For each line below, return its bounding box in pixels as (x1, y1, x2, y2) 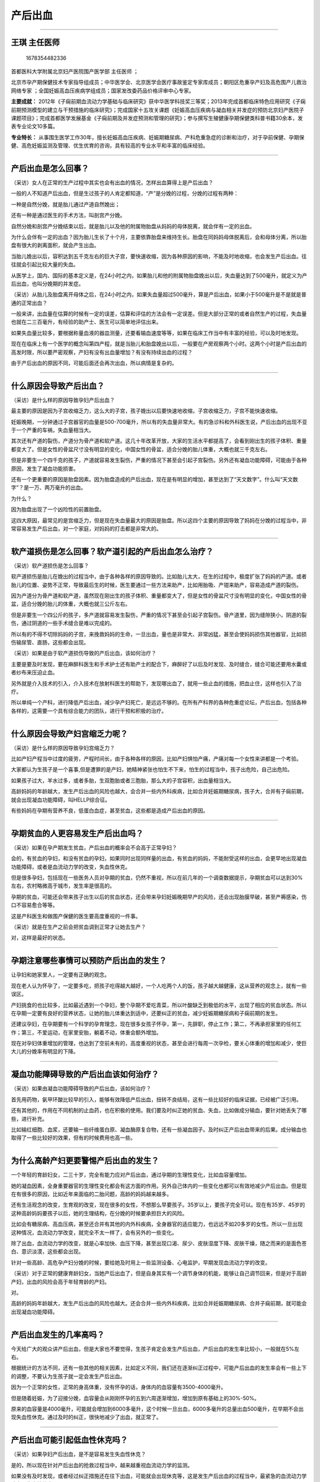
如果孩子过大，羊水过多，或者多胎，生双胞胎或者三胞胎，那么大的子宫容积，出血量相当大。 (11, 777, 234, 784)
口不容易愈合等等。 (11, 902, 58, 909)
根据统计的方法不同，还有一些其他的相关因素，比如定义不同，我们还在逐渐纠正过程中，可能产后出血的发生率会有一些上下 (11, 1364, 307, 1372)
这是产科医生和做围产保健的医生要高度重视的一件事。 (11, 912, 141, 919)
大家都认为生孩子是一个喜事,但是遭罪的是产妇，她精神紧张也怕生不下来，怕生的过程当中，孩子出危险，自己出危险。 (11, 766, 293, 773)
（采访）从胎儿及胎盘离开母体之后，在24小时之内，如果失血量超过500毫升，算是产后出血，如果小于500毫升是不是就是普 (11, 291, 307, 298)
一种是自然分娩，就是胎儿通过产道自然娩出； (11, 200, 120, 207)
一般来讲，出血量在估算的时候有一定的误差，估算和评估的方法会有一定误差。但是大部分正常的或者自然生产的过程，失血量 (11, 310, 307, 317)
